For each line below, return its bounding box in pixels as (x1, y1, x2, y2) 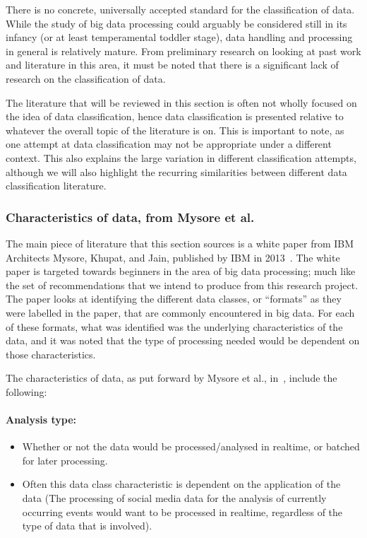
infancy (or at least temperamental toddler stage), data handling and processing (6, 30, 353, 45)
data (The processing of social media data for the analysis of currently (22, 491, 327, 505)
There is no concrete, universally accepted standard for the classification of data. (6, 2, 355, 16)
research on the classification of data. (6, 71, 166, 86)
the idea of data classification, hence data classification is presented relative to (6, 109, 344, 124)
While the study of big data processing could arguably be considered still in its (6, 16, 347, 30)
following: (6, 384, 47, 399)
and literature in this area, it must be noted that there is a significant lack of (6, 57, 339, 72)
